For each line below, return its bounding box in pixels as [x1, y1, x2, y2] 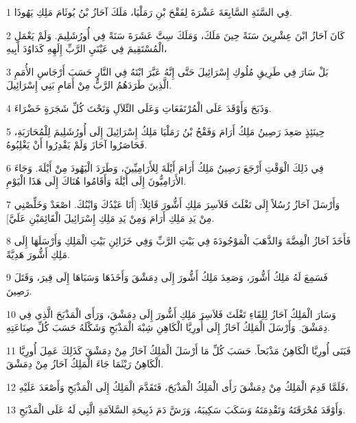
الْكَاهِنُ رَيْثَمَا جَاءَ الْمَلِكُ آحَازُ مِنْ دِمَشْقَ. [6, 356, 164, 371]
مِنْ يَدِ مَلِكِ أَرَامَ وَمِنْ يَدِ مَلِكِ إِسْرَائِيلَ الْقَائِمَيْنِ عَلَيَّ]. [6, 210, 215, 225]
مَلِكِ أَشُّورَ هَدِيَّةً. [6, 247, 70, 261]
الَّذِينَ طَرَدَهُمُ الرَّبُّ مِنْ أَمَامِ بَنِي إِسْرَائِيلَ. [6, 78, 172, 92]
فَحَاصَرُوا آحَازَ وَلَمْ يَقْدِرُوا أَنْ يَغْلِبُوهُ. [6, 137, 147, 152]
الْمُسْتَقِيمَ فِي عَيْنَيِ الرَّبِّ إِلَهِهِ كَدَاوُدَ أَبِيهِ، [6, 41, 167, 56]
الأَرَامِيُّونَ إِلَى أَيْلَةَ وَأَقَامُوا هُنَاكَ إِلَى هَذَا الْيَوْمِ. [6, 174, 187, 188]
